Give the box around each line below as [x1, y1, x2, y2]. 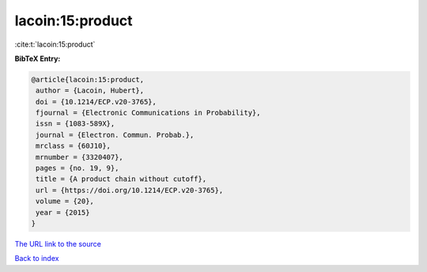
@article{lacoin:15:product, [31, 75, 145, 84]
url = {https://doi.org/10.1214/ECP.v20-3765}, [36, 186, 224, 195]
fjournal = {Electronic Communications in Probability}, [36, 108, 261, 118]
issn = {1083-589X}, [36, 119, 115, 128]
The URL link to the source [14, 239, 102, 248]
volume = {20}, [36, 197, 95, 206]
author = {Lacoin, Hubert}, [36, 86, 145, 95]
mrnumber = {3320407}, [36, 153, 124, 161]
